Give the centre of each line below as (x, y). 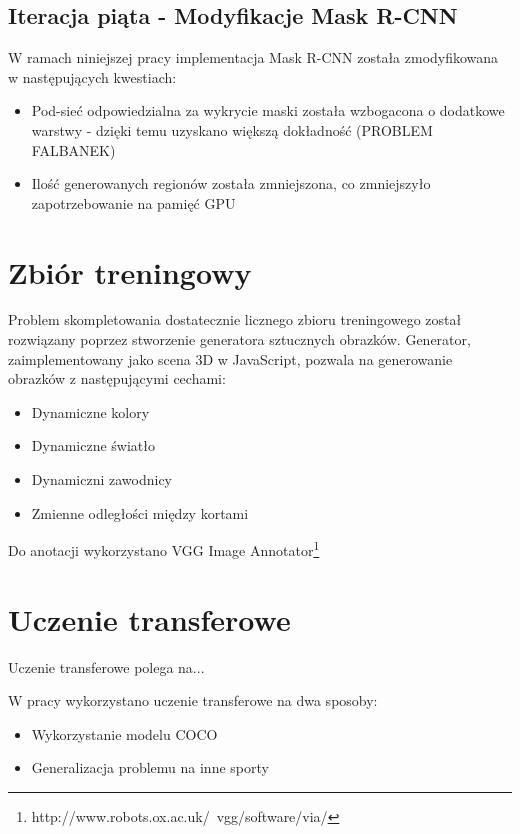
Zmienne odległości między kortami (140, 512)
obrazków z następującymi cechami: (117, 378)
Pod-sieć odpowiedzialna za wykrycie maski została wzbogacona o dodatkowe (268, 110)
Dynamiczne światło (93, 445)
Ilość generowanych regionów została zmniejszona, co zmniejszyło (231, 183)
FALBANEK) (73, 149)
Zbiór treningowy (130, 271)
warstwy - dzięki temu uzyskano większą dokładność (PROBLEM (232, 129)
